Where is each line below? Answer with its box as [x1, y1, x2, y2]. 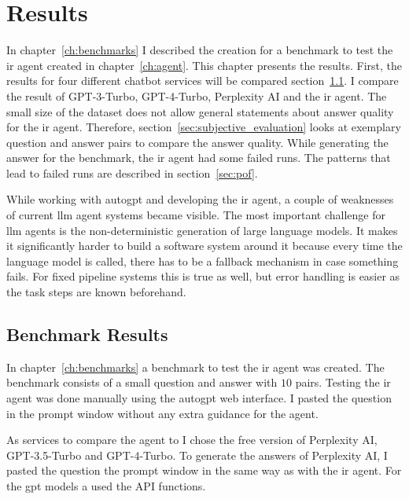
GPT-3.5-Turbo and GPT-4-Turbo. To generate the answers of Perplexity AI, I [6, 446, 388, 463]
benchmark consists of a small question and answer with [6, 374, 278, 391]
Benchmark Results [6, 322, 168, 347]
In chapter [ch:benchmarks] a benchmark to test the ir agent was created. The [6, 358, 385, 375]
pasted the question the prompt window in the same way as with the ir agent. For [6, 462, 402, 479]
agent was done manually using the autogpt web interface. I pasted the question [6, 390, 392, 406]
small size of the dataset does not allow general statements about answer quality [6, 103, 394, 119]
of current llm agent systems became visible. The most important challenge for [6, 207, 385, 223]
